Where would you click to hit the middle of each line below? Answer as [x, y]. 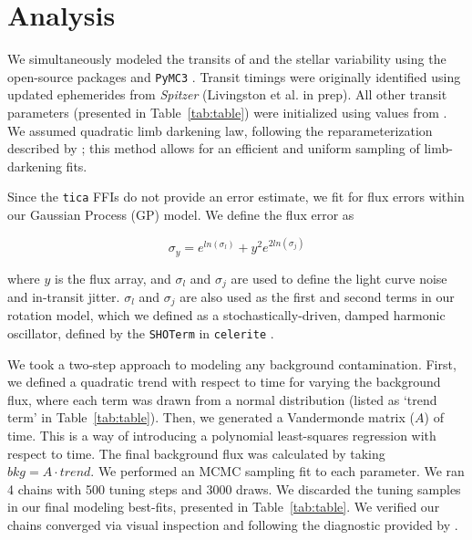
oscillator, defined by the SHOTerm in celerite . [141, 333]
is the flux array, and [113, 278]
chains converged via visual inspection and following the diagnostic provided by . [233, 525]
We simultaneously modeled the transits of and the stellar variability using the [227, 59]
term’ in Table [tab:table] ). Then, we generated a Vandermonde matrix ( [211, 417]
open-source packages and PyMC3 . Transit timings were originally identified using [234, 76]
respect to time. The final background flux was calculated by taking [196, 453]
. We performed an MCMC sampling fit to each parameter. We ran [277, 471]
